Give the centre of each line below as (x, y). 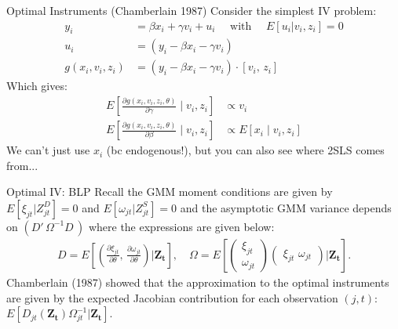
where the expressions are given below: (181, 226)
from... (22, 165)
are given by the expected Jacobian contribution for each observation (172, 297)
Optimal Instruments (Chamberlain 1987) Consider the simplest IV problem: (192, 10)
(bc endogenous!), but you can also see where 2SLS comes (245, 150)
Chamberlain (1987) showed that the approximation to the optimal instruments (198, 282)
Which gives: (37, 86)
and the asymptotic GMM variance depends (286, 207)
